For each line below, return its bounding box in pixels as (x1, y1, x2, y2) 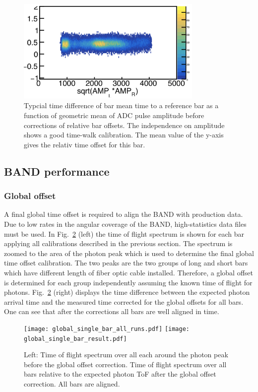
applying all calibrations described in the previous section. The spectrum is (4, 238, 233, 249)
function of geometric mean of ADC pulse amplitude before (24, 110, 204, 120)
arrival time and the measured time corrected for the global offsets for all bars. (4, 296, 244, 307)
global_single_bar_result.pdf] (24, 335, 127, 342)
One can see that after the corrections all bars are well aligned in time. (4, 306, 219, 317)
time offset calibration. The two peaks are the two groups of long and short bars (4, 258, 248, 268)
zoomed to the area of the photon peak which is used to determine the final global (4, 248, 254, 258)
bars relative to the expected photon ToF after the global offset (24, 369, 216, 379)
